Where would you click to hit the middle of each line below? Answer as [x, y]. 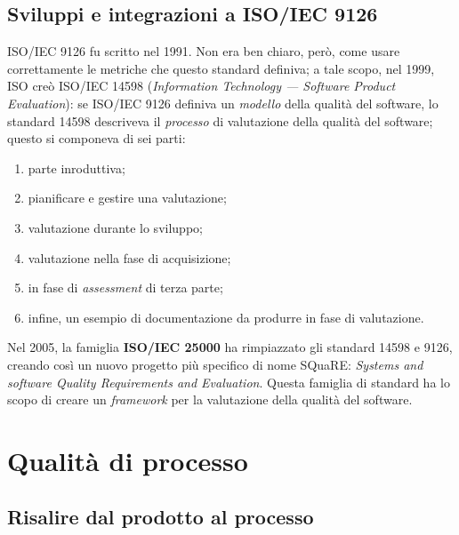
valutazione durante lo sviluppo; [115, 227]
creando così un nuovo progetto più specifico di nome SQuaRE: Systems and [215, 364]
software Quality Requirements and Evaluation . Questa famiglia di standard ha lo [229, 382]
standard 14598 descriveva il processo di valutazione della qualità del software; [220, 120]
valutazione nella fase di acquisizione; [129, 257]
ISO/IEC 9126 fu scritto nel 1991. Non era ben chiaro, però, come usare [204, 51]
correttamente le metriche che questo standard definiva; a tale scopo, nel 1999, [221, 68]
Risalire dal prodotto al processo [161, 517]
